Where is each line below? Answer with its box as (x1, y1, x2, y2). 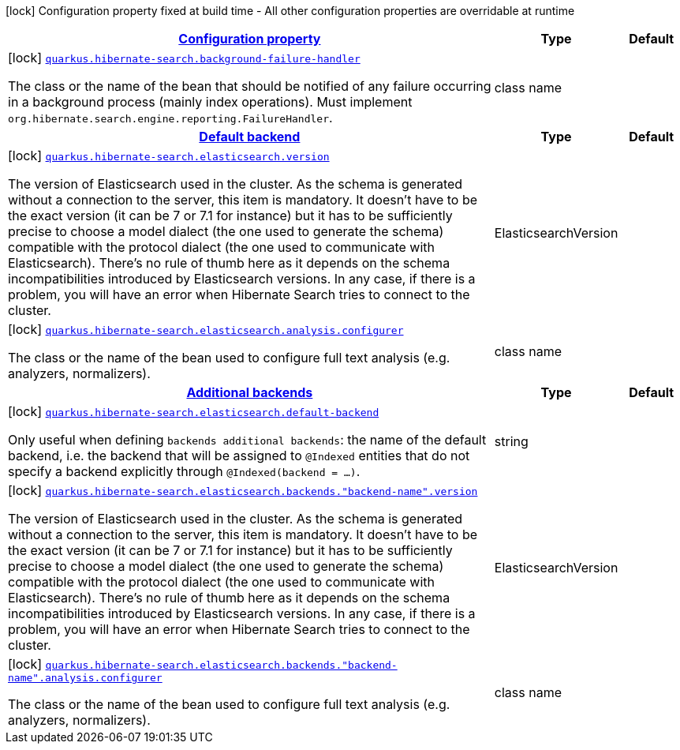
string (494, 433, 529, 449)
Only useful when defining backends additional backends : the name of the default (8, 432, 487, 448)
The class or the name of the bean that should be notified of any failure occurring (8, 78, 491, 94)
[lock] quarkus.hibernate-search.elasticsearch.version (8, 148, 330, 163)
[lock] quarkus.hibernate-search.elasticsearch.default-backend (8, 403, 379, 419)
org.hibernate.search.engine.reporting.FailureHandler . (8, 110, 333, 126)
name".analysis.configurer (8, 672, 163, 684)
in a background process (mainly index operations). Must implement (8, 94, 413, 110)
